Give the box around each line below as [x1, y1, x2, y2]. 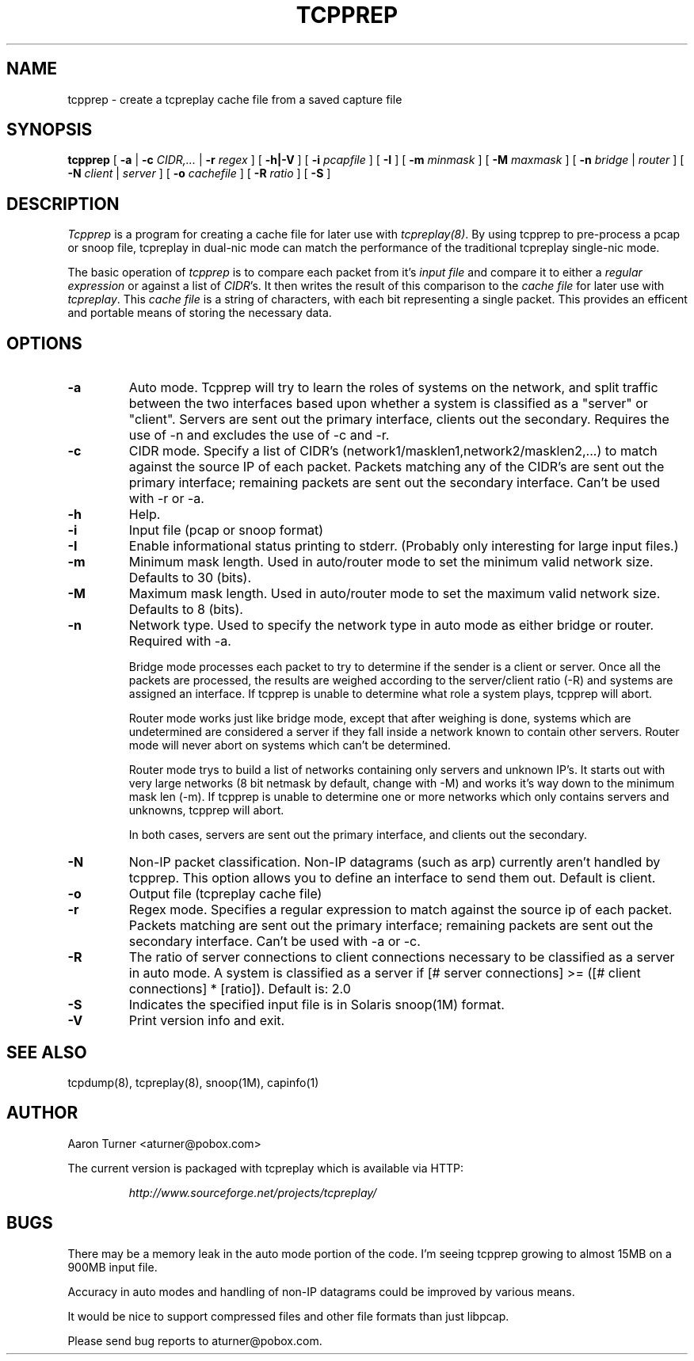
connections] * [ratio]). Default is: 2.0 [128, 981, 351, 997]
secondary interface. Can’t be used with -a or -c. [128, 933, 421, 950]
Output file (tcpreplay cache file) [128, 886, 322, 902]
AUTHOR [6, 1103, 78, 1123]
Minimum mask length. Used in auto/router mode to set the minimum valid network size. [128, 554, 654, 570]
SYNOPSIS [6, 120, 93, 140]
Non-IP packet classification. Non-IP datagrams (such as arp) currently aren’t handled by [128, 854, 661, 871]
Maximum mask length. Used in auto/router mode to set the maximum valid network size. [128, 585, 661, 602]
